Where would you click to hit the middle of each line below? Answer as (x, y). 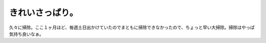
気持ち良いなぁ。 (26, 34)
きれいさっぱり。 (44, 13)
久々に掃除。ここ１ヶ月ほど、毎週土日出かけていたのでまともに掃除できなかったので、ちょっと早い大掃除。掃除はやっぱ (132, 27)
